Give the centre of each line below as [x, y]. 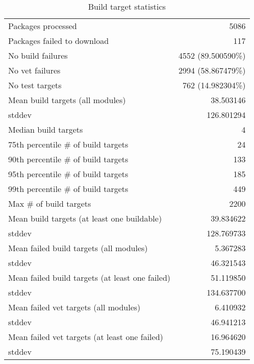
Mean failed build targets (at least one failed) [90, 277]
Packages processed [43, 26]
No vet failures [34, 70]
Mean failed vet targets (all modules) [74, 307]
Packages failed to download [59, 41]
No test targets [35, 85]
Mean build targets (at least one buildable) [85, 218]
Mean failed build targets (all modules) [78, 248]
